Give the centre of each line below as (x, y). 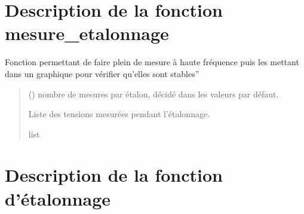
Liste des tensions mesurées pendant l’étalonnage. (119, 114)
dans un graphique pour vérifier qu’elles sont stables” (102, 73)
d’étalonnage (58, 198)
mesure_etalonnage (87, 33)
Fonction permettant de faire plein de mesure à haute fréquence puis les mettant (152, 62)
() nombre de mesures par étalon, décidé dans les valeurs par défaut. (153, 94)
